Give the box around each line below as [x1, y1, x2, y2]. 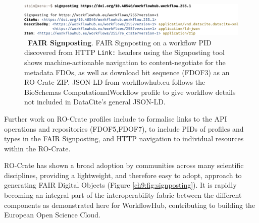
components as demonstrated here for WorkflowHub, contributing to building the [4, 199, 255, 210]
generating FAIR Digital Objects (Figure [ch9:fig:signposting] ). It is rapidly [4, 180, 237, 190]
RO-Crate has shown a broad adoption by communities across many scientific [4, 160, 244, 171]
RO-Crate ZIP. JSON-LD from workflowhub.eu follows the [24, 77, 205, 87]
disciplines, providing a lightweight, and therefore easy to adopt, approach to [4, 170, 242, 180]
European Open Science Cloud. [4, 209, 100, 220]
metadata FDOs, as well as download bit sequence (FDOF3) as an [24, 67, 230, 77]
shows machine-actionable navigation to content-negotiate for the [24, 57, 226, 67]
